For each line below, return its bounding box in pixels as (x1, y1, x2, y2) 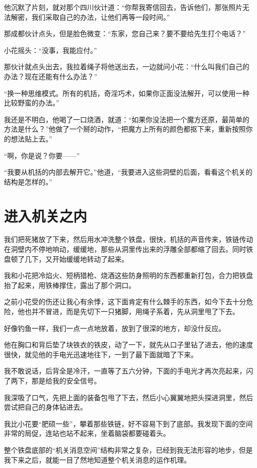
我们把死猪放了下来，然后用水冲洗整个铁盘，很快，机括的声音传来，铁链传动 (4, 234, 253, 244)
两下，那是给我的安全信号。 (10, 375, 101, 385)
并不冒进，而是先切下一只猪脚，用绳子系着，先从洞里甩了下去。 (31, 306, 239, 316)
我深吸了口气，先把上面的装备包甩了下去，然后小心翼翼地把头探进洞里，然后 (4, 392, 253, 402)
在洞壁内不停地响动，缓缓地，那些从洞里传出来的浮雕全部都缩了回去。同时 (4, 244, 246, 254)
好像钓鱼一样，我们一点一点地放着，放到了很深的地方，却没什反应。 (4, 323, 225, 333)
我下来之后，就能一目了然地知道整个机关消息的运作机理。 (4, 454, 191, 465)
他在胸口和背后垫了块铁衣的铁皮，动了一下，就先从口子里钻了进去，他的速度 (4, 339, 253, 350)
